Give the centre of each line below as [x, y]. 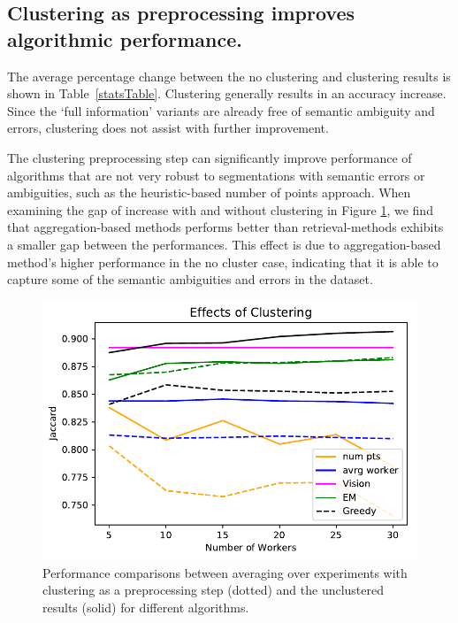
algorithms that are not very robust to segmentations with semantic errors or [216, 175]
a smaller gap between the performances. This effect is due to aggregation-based [224, 244]
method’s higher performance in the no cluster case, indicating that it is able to [223, 262]
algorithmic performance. [125, 38]
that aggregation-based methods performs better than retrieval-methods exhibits [225, 227]
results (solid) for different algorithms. [146, 607]
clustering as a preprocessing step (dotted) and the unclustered [214, 590]
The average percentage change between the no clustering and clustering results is [229, 76]
